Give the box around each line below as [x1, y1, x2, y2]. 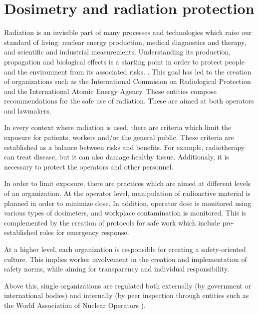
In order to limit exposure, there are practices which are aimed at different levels [4, 178, 251, 188]
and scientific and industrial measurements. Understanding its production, [4, 46, 231, 57]
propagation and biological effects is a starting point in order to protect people [4, 56, 245, 66]
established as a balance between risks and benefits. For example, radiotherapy [4, 141, 245, 152]
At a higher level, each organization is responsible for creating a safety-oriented [4, 244, 246, 254]
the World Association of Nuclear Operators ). [4, 299, 146, 310]
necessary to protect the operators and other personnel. [4, 161, 174, 171]
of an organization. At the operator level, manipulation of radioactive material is [4, 188, 251, 198]
